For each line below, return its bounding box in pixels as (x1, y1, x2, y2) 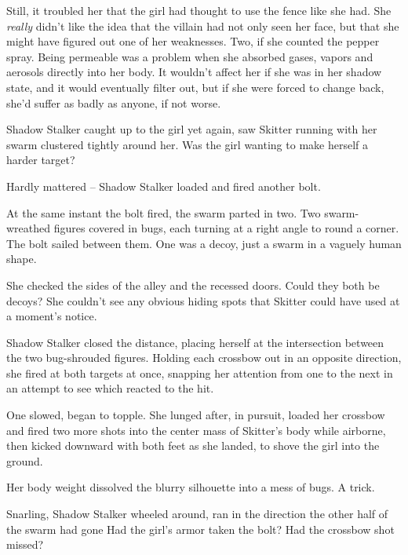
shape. (6, 250, 37, 267)
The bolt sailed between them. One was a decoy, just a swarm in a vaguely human (6, 235, 402, 251)
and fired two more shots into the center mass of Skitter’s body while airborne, (6, 422, 386, 438)
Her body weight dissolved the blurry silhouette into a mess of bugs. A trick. (6, 479, 375, 495)
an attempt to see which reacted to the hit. (6, 380, 214, 396)
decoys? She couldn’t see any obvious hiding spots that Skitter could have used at (6, 292, 400, 309)
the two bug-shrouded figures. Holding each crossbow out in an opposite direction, (6, 349, 402, 366)
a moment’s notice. (6, 308, 97, 324)
